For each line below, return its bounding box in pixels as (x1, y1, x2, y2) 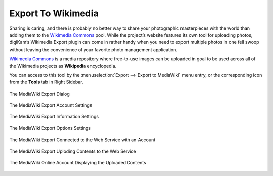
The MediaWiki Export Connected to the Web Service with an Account (9, 137, 156, 143)
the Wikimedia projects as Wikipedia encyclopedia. (9, 63, 117, 69)
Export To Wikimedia (9, 8, 99, 19)
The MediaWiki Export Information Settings (9, 114, 99, 120)
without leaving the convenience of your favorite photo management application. (9, 46, 178, 53)
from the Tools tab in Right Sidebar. (9, 79, 83, 85)
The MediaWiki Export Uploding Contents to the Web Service (9, 148, 136, 154)
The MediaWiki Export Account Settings (9, 102, 93, 108)
